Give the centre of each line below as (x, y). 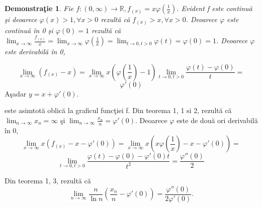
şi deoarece (21, 19)
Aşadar (16, 93)
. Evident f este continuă (214, 8)
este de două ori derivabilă (217, 120)
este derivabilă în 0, (35, 51)
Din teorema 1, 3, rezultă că (48, 180)
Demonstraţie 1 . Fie (39, 8)
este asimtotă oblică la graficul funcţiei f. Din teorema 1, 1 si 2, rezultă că (118, 110)
